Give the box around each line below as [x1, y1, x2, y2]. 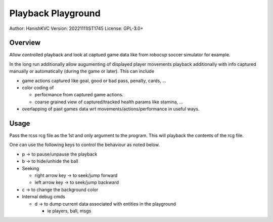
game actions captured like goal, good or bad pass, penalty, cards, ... [22, 78, 166, 84]
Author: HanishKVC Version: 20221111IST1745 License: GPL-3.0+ [9, 25, 144, 31]
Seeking [22, 165, 39, 171]
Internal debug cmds [22, 194, 65, 200]
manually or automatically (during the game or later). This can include [9, 68, 154, 75]
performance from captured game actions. [34, 92, 124, 98]
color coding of [22, 85, 54, 91]
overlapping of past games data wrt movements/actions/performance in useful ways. [22, 106, 200, 112]
